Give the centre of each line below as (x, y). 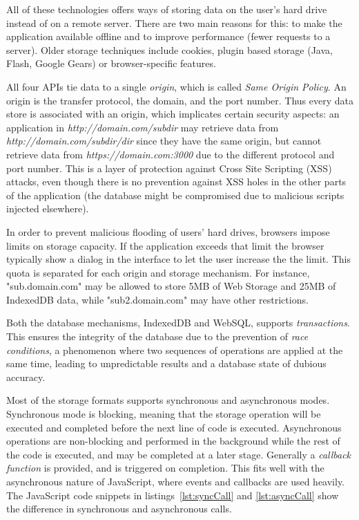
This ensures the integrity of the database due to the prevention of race (157, 336)
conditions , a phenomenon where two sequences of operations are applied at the (175, 350)
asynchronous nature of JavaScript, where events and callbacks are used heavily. (175, 481)
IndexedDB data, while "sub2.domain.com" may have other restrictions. (157, 299)
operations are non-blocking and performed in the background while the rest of (173, 441)
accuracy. (26, 377)
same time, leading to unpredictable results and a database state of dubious (166, 363)
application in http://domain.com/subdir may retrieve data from (143, 127)
